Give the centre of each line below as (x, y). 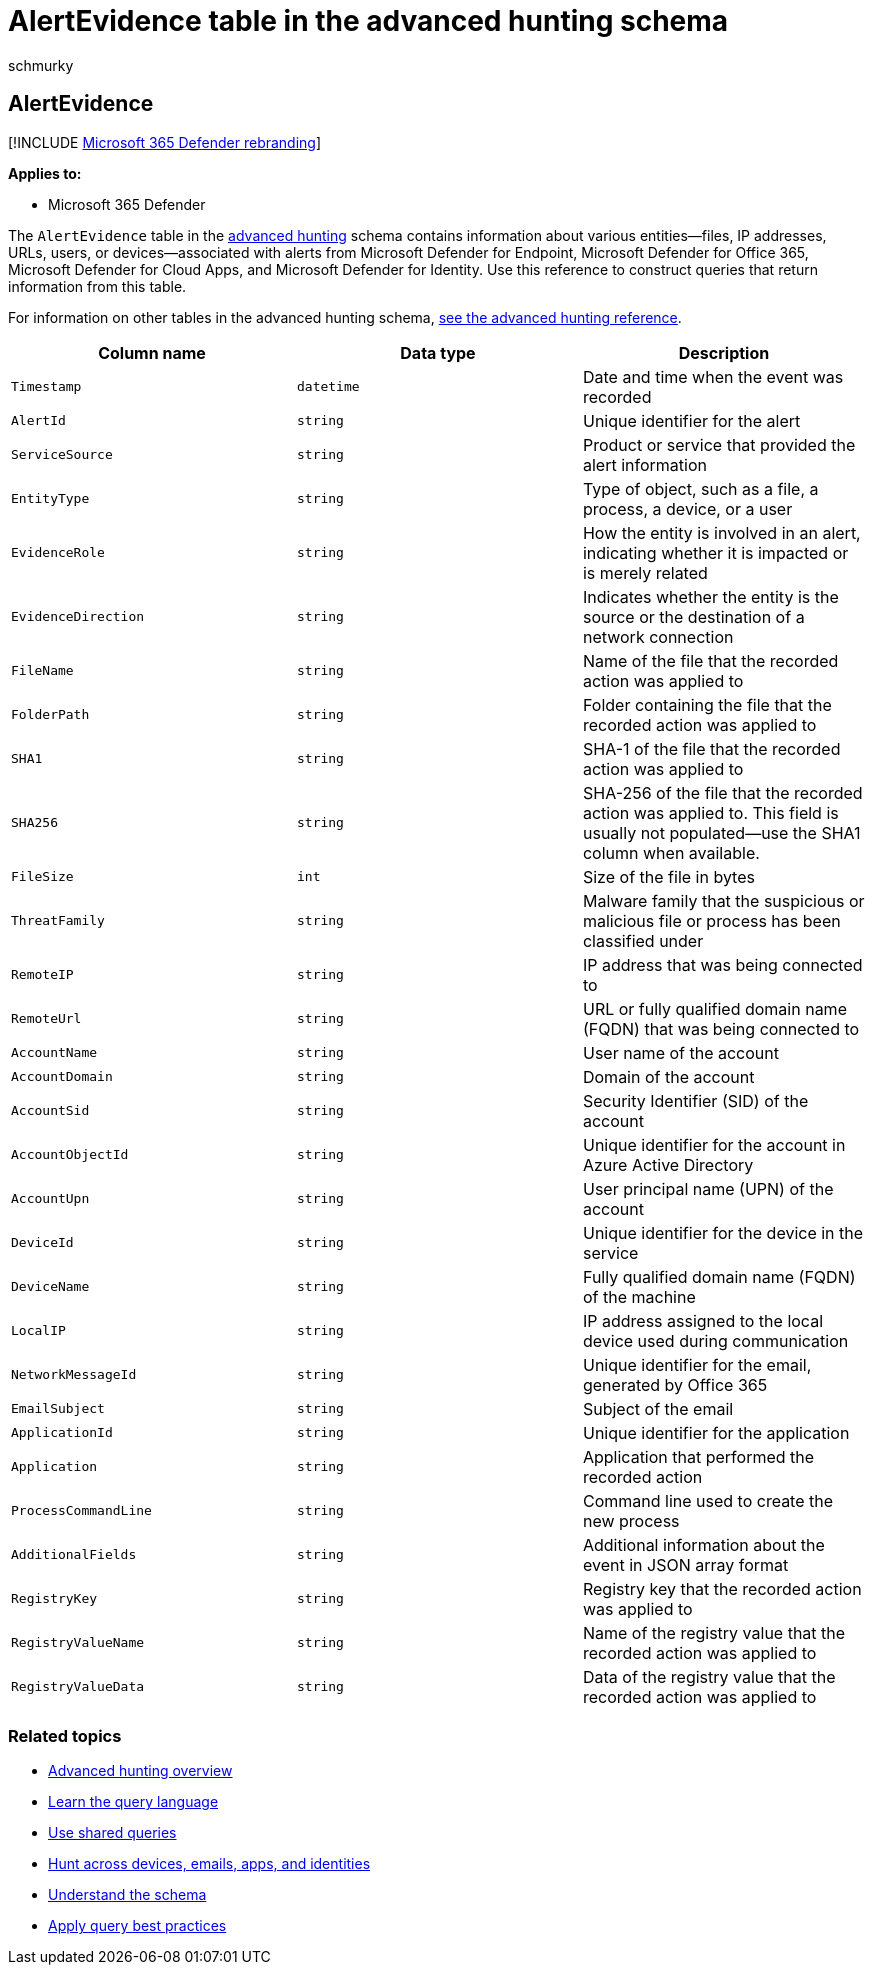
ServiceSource (62, 455)
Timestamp (46, 387)
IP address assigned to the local (702, 1320)
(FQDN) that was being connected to (721, 1028)
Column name (152, 352)
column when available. (671, 852)
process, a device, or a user (687, 508)
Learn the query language (133, 1802)
